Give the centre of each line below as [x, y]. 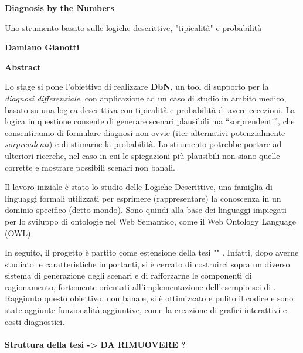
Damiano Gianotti [42, 47]
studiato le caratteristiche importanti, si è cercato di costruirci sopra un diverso [147, 264]
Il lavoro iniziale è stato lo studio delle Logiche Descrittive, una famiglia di [139, 187]
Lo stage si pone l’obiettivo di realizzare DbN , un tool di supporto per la [137, 86]
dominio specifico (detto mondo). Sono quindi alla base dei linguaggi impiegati [146, 210]
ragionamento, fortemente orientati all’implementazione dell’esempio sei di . [140, 286]
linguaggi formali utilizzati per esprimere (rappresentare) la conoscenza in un [143, 198]
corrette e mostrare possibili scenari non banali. [90, 167]
